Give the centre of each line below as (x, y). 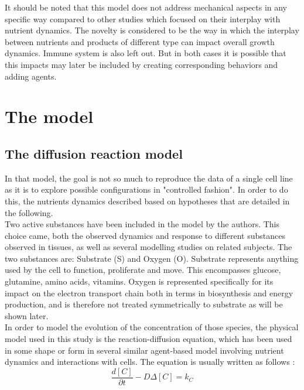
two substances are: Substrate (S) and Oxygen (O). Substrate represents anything (152, 258)
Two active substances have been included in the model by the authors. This (142, 224)
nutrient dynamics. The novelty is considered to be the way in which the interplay (152, 30)
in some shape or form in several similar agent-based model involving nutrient (144, 350)
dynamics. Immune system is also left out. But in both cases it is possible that (146, 53)
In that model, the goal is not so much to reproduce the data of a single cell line (149, 178)
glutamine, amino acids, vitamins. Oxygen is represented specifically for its (139, 281)
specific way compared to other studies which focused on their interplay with (143, 18)
